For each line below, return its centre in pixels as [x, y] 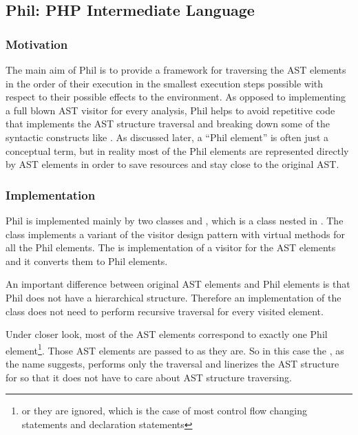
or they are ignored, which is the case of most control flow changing [164, 411]
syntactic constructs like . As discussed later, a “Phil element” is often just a [167, 137]
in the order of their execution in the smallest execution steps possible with [165, 83]
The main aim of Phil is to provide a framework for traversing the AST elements [176, 70]
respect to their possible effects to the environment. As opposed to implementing [176, 97]
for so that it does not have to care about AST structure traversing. [149, 377]
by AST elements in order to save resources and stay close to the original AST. [172, 164]
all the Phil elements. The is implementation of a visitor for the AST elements [171, 247]
